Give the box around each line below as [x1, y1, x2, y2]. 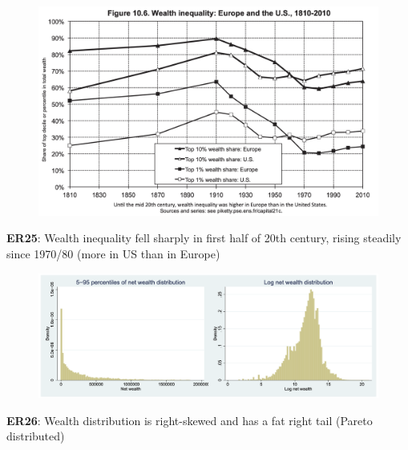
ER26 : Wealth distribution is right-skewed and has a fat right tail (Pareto [6, 411, 373, 428]
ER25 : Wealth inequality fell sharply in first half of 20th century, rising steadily [6, 229, 402, 246]
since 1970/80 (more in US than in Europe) [6, 245, 220, 262]
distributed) [6, 428, 65, 444]
